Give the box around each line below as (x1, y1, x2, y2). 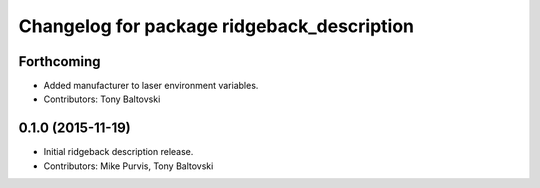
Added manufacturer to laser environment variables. (43, 80, 259, 92)
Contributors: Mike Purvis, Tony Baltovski (43, 160, 214, 172)
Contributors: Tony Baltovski (43, 93, 161, 105)
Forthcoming (18, 53, 101, 70)
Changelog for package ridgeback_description (18, 15, 415, 37)
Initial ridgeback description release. (43, 146, 194, 158)
